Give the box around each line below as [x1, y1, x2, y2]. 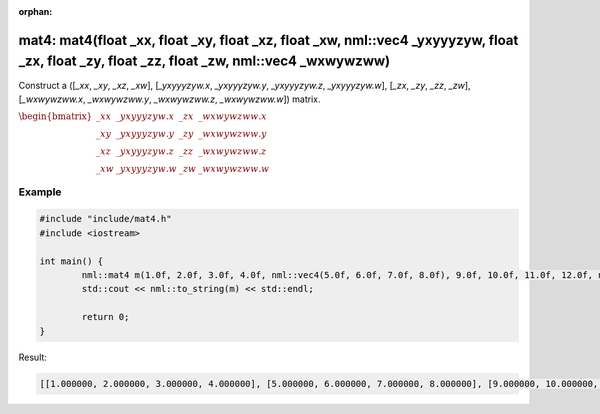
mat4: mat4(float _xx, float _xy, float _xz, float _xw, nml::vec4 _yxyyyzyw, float [18, 31, 519, 49]
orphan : [18, 6, 53, 17]
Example [18, 185, 62, 199]
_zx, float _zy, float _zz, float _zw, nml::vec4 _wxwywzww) [18, 53, 391, 70]
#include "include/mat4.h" [39, 213, 172, 225]
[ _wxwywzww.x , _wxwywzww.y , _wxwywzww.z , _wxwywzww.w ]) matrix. [18, 93, 321, 105]
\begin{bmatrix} [18, 111, 93, 122]
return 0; [81, 311, 130, 323]
